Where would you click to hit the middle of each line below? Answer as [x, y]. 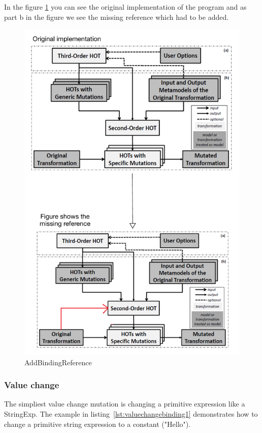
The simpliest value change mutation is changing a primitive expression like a [125, 404]
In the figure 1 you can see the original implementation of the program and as [125, 7]
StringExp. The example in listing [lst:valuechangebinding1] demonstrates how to [131, 413]
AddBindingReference [58, 362]
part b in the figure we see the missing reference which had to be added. [117, 17]
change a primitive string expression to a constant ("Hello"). [97, 424]
